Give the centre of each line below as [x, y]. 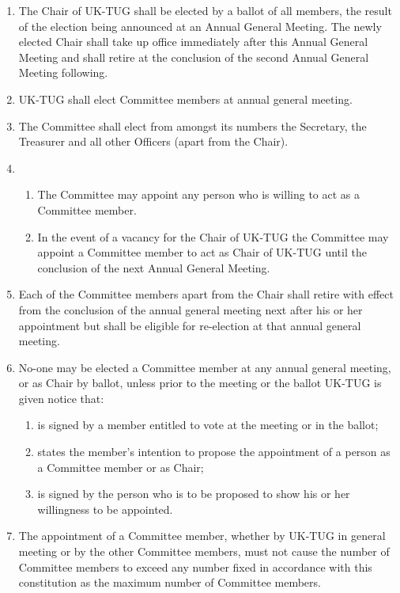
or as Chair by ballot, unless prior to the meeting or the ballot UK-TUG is [200, 383]
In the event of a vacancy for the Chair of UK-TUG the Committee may [213, 236]
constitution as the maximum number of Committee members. [170, 582]
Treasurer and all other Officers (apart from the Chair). [153, 141]
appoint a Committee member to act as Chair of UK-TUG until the [202, 252]
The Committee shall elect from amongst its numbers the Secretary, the [192, 125]
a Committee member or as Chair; [121, 467]
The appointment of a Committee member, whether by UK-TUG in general [202, 536]
